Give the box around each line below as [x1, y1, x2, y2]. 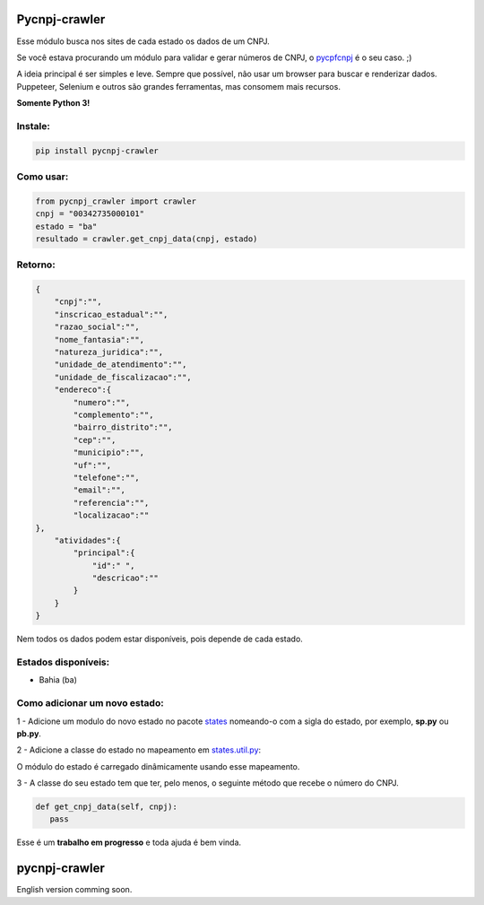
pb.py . [16, 727, 42, 739]
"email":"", [73, 485, 125, 495]
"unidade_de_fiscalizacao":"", [54, 372, 192, 382]
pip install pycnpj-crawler [35, 145, 159, 156]
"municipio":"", [73, 448, 145, 457]
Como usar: [16, 170, 69, 183]
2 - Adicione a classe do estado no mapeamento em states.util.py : [16, 744, 262, 755]
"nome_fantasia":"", [54, 335, 145, 344]
